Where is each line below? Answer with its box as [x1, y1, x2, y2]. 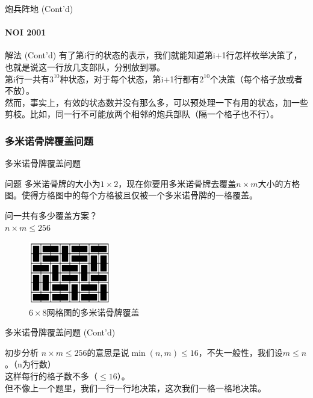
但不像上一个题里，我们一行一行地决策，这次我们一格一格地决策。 [5, 381, 266, 394]
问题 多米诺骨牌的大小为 [5, 177, 101, 189]
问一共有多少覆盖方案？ [5, 209, 98, 221]
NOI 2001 [5, 26, 46, 38]
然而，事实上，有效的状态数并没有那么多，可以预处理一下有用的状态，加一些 [5, 96, 308, 108]
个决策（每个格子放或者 [209, 72, 303, 85]
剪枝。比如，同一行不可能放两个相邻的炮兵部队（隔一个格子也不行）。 [5, 108, 279, 120]
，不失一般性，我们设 [198, 346, 283, 358]
